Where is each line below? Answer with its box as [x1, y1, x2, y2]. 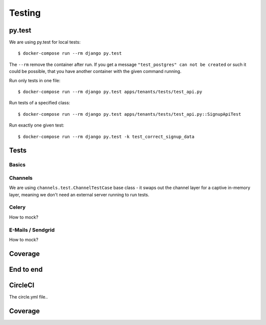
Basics [9, 162, 26, 168]
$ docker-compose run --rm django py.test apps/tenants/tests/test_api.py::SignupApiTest [18, 111, 241, 117]
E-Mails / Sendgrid [9, 227, 55, 233]
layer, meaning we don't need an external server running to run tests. [9, 192, 150, 197]
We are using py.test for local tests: [9, 39, 81, 45]
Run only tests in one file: [9, 77, 61, 83]
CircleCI [9, 281, 34, 289]
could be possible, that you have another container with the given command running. [9, 68, 182, 74]
